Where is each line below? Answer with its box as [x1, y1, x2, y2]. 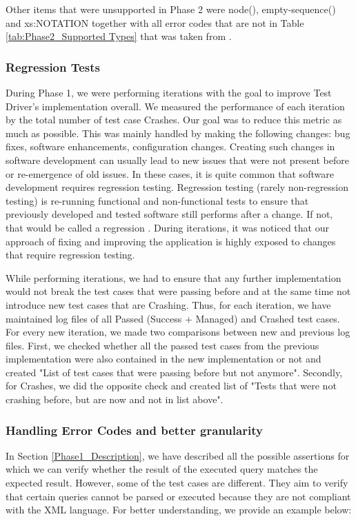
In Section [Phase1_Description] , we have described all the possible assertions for [6, 448, 350, 462]
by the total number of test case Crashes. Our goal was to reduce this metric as [6, 112, 342, 127]
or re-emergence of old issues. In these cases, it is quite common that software [6, 166, 334, 181]
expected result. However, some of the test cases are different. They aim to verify [6, 476, 348, 490]
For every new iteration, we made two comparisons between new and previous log [6, 325, 350, 339]
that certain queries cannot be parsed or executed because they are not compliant [6, 489, 351, 503]
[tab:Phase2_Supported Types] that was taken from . [6, 29, 232, 43]
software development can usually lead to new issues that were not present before [6, 152, 349, 167]
